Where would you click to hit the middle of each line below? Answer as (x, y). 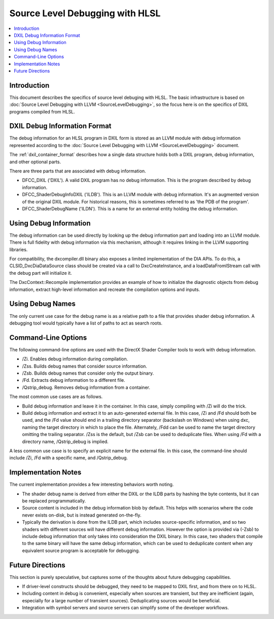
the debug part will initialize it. (41, 273)
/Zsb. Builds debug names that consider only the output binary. (88, 373)
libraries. (19, 249)
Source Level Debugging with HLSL (85, 13)
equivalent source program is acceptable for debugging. (81, 551)
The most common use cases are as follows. (56, 397)
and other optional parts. (35, 162)
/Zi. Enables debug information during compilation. (75, 359)
